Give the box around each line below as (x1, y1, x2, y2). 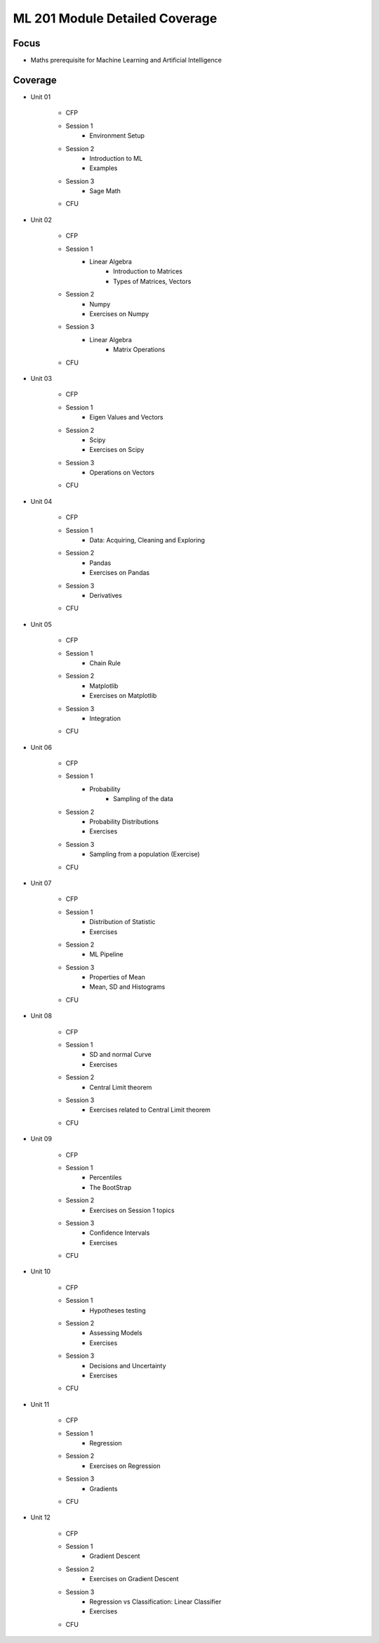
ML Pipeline (89, 950, 124, 959)
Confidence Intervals (89, 1228, 150, 1237)
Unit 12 (30, 1513, 51, 1521)
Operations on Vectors (89, 468, 154, 477)
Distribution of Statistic (89, 918, 156, 926)
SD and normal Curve (89, 1051, 152, 1059)
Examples (89, 164, 118, 172)
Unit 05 (30, 620, 52, 628)
